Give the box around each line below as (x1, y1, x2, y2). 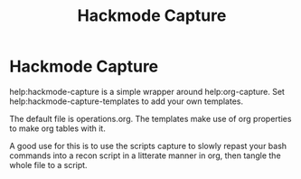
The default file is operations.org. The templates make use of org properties (9, 113, 292, 124)
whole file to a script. (9, 159, 88, 170)
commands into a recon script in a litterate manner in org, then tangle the (9, 150, 282, 161)
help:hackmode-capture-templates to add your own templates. (9, 96, 244, 107)
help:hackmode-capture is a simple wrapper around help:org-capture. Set (9, 86, 285, 97)
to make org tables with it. (9, 123, 106, 134)
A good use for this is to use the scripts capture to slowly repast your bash (9, 140, 287, 151)
